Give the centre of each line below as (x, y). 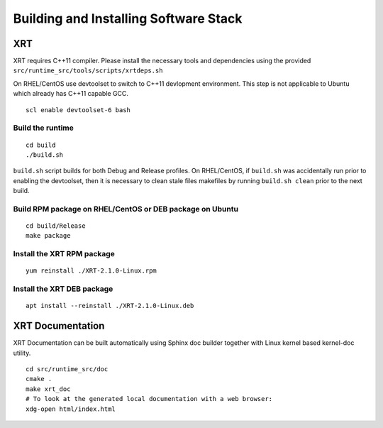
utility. (22, 353)
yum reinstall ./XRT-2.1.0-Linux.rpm (91, 271)
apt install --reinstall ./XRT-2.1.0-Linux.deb (110, 306)
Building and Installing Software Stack (128, 18)
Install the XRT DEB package (63, 289)
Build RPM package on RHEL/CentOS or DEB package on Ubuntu (126, 209)
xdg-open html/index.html (71, 409)
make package (48, 236)
